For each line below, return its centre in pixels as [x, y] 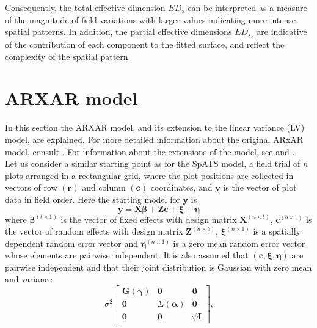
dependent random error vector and [71, 243]
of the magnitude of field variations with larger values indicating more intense [151, 19]
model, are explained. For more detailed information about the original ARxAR [154, 139]
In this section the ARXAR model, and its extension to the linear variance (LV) [155, 127]
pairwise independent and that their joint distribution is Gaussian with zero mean [158, 267]
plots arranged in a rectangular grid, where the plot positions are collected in [149, 175]
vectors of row [31, 187]
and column [104, 187]
